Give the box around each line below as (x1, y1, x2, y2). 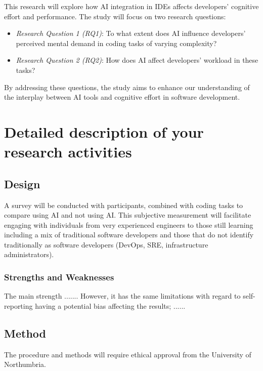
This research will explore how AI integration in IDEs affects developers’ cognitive (4, 1, 259, 11)
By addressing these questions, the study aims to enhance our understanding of (4, 81, 250, 92)
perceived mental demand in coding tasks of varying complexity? (16, 37, 217, 48)
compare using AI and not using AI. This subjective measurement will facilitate (4, 210, 251, 220)
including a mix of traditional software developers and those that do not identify (4, 229, 254, 240)
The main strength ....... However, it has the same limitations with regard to (4, 291, 241, 301)
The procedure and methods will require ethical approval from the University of (4, 349, 251, 359)
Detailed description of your (4, 121, 204, 142)
